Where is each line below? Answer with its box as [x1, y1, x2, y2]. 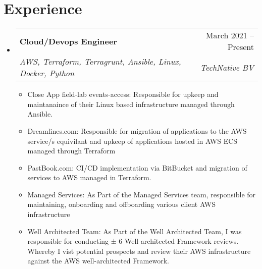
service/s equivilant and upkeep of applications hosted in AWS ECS [27, 135, 238, 146]
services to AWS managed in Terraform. [27, 172, 151, 183]
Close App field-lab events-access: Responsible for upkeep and [27, 89, 219, 99]
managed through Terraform [27, 145, 116, 156]
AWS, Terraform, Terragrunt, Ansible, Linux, [19, 56, 181, 68]
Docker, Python [19, 67, 74, 79]
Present [227, 41, 254, 53]
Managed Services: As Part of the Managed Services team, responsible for [27, 189, 256, 199]
